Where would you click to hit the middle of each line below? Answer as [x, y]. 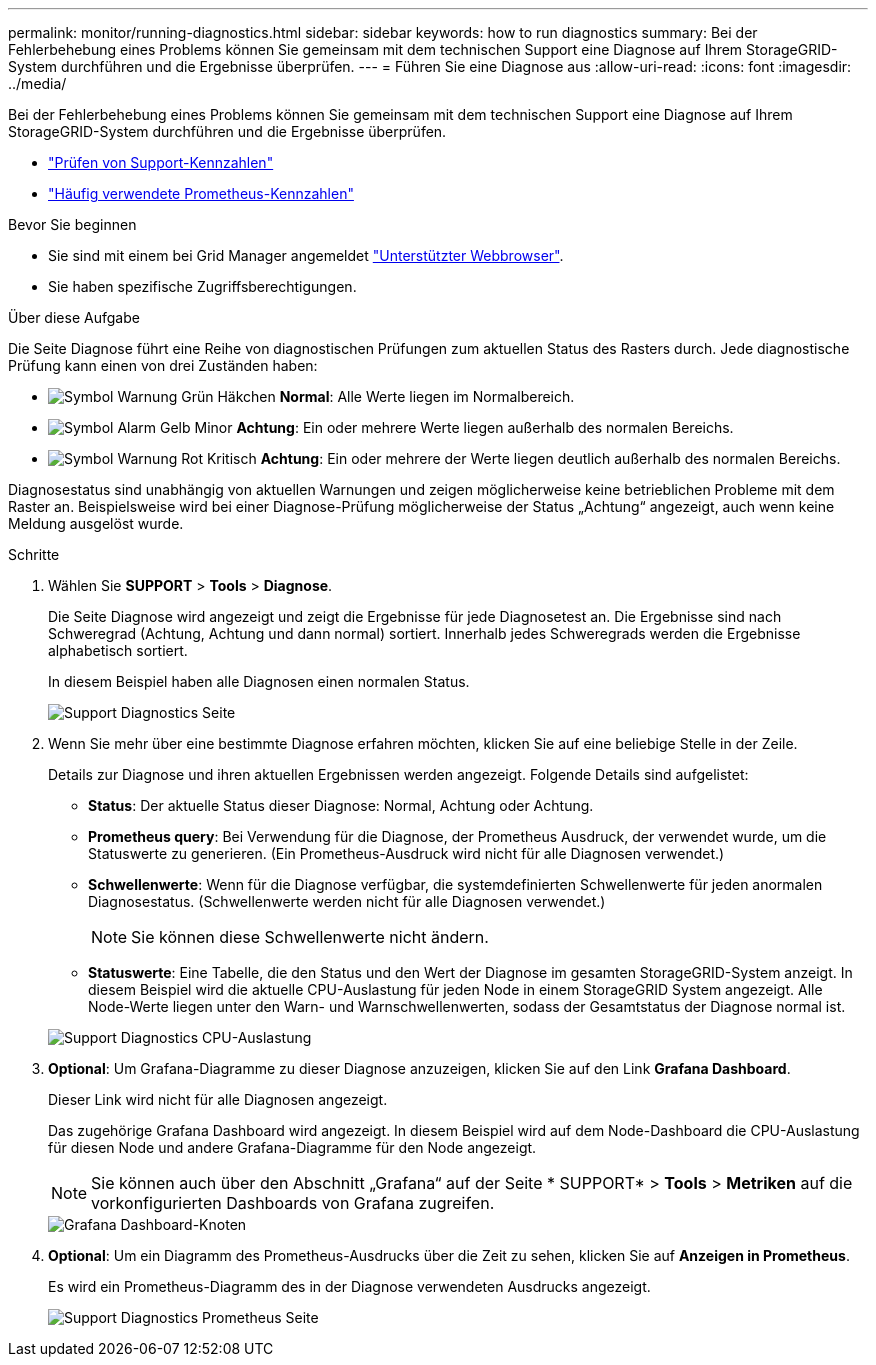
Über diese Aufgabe [74, 317]
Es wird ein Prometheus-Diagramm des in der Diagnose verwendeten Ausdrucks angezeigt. [349, 1286]
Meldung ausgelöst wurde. [96, 523]
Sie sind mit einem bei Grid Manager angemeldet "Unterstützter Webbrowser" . [306, 255]
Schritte [34, 554]
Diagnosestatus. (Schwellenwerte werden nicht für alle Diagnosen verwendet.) [347, 901]
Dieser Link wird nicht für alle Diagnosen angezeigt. [218, 1099]
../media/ [37, 83]
